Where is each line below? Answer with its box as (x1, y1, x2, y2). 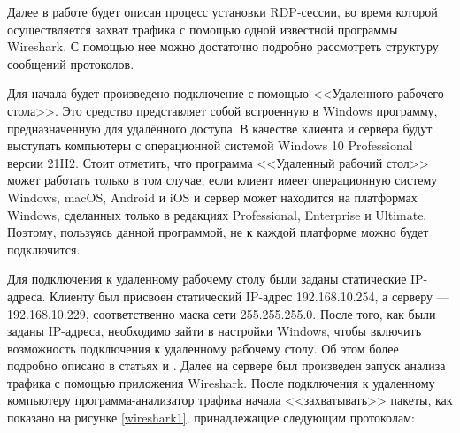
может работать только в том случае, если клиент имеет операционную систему (7, 171, 438, 189)
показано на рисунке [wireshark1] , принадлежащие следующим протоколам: (7, 408, 415, 427)
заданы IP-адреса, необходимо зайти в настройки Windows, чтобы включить (7, 322, 422, 340)
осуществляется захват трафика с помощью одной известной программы (7, 19, 398, 38)
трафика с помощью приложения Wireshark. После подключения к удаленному (7, 373, 435, 391)
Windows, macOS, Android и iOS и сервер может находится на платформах (7, 187, 418, 206)
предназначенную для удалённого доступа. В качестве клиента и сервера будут (7, 118, 433, 137)
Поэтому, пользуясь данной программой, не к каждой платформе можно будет (7, 223, 429, 241)
